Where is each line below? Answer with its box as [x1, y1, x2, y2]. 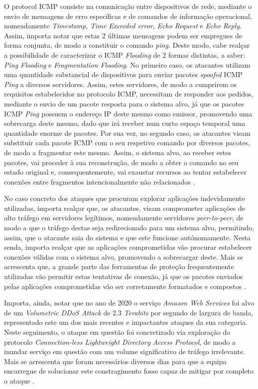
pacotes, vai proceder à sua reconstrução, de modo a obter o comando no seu [4, 157, 239, 167]
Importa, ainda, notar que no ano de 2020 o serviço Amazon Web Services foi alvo [4, 297, 255, 308]
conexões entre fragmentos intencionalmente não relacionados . [4, 176, 195, 187]
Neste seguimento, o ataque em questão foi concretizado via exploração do [4, 327, 231, 337]
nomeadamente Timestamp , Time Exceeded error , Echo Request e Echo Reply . [4, 20, 242, 31]
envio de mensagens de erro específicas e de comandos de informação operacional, [4, 10, 252, 21]
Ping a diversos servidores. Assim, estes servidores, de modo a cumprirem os [4, 79, 237, 89]
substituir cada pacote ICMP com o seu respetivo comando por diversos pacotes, [4, 137, 250, 148]
